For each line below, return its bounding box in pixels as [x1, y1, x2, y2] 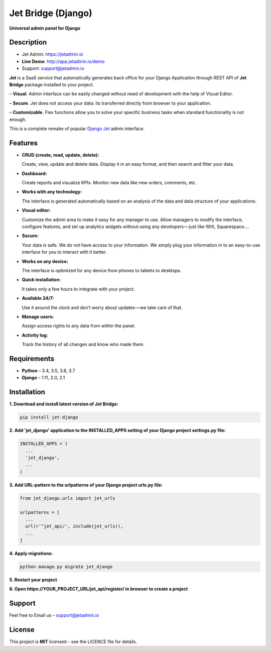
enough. [9, 116, 27, 123]
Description [9, 38, 47, 47]
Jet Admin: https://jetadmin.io [22, 51, 83, 57]
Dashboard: [22, 170, 47, 176]
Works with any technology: [22, 189, 82, 195]
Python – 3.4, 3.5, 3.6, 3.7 [22, 367, 75, 374]
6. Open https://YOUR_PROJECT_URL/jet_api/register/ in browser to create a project [9, 586, 188, 592]
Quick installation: [22, 277, 61, 283]
